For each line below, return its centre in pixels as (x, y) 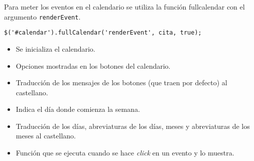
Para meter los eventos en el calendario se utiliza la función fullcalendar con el (124, 7)
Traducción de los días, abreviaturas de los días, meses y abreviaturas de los (133, 126)
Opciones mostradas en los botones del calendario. (93, 65)
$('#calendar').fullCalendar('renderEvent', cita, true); (103, 33)
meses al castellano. (46, 136)
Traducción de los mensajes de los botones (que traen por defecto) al (121, 83)
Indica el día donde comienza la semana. (78, 109)
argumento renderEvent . (42, 16)
